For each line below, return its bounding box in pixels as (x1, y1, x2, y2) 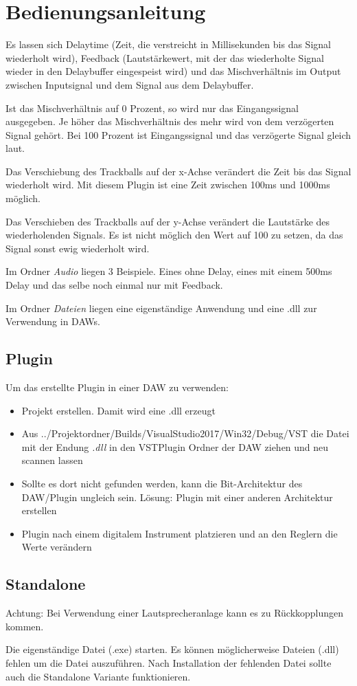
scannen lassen (21, 453, 83, 467)
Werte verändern (21, 540, 92, 554)
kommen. (5, 619, 44, 633)
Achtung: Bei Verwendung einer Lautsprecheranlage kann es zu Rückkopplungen (5, 606, 344, 620)
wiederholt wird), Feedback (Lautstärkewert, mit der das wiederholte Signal (5, 50, 324, 65)
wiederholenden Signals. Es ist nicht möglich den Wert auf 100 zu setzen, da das (5, 228, 343, 242)
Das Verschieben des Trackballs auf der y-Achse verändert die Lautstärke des (5, 214, 330, 228)
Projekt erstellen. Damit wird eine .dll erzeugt (21, 403, 216, 417)
